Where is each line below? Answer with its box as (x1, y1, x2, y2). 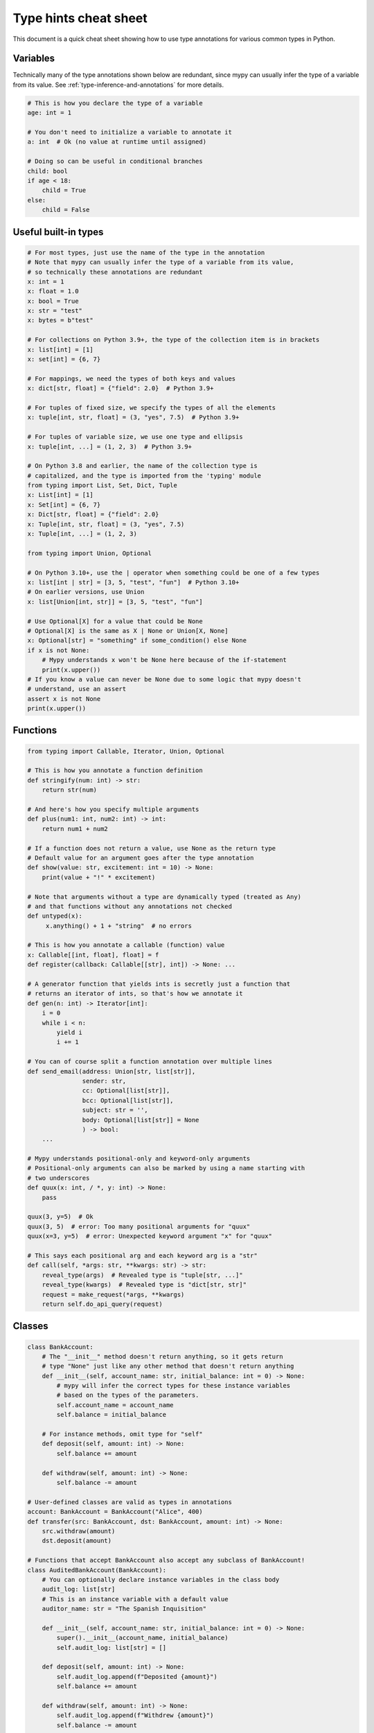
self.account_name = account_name (56, 1401, 174, 1409)
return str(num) (42, 786, 97, 794)
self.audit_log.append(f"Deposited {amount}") (56, 1673, 217, 1680)
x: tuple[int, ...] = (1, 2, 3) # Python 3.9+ (27, 442, 192, 451)
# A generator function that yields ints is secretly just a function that (27, 980, 291, 988)
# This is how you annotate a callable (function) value (27, 941, 225, 949)
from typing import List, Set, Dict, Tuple (27, 482, 178, 489)
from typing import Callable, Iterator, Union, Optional (27, 747, 225, 755)
